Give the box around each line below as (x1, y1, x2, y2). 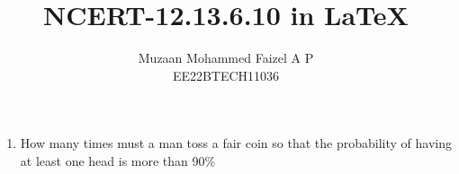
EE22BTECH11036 (172, 65, 280, 84)
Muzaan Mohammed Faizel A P (138, 48, 314, 67)
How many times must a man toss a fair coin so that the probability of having (20, 134, 452, 152)
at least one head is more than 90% (20, 151, 216, 170)
